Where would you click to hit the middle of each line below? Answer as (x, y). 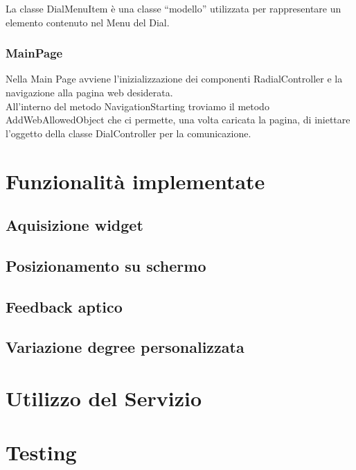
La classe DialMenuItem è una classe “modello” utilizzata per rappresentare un (173, 8)
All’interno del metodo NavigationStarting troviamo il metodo (137, 106)
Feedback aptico (64, 306)
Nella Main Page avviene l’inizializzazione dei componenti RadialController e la (174, 79)
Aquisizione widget (74, 225)
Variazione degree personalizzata (125, 347)
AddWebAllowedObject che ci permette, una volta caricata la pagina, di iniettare (178, 120)
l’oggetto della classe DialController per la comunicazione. (128, 133)
